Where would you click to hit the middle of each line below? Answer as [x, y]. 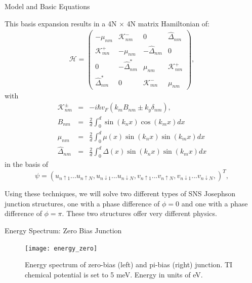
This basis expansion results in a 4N [61, 23]
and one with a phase [215, 203]
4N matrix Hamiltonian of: [168, 23]
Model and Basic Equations [47, 6]
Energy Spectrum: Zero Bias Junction [63, 230]
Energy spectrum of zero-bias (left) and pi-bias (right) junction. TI [129, 264]
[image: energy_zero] [61, 248]
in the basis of [27, 164]
